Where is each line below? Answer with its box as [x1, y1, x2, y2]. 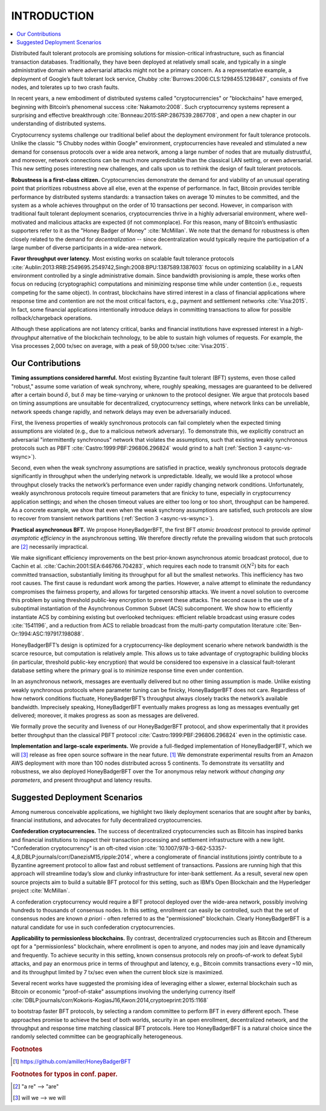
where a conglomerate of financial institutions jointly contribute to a [133, 853, 302, 860]
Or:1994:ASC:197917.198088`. [11, 630, 85, 638]
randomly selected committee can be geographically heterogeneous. [11, 1033, 184, 1040]
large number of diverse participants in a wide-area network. [11, 244, 163, 251]
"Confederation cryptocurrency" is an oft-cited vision [11, 845, 144, 852]
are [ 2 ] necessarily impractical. [11, 543, 89, 550]
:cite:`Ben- [275, 622, 302, 629]
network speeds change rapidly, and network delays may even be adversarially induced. [11, 408, 232, 415]
